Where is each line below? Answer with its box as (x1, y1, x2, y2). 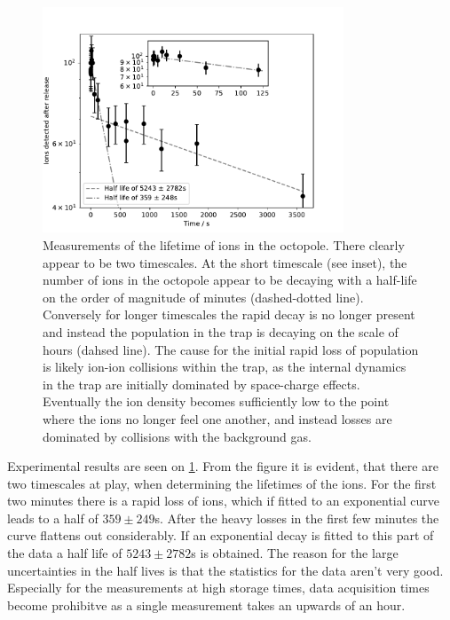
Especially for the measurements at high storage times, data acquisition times (7, 578, 430, 597)
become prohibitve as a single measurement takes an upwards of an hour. (7, 595, 406, 614)
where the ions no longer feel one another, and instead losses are (43, 409, 392, 428)
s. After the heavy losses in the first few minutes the (154, 508, 439, 527)
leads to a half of (7, 508, 99, 527)
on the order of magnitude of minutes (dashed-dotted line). (43, 287, 364, 306)
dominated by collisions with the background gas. (43, 427, 312, 445)
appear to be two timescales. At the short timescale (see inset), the (43, 253, 407, 271)
